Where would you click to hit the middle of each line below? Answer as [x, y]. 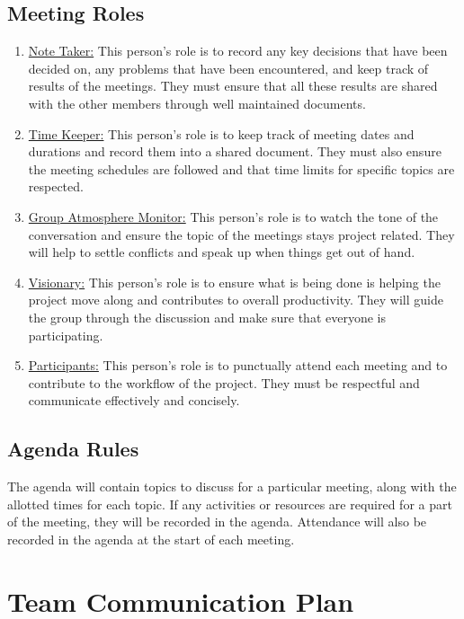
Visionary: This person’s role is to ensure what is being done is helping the [234, 282]
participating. [66, 335]
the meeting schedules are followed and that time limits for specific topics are [241, 168]
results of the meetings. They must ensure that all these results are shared [233, 86]
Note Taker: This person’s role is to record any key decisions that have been [238, 51]
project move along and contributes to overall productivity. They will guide [236, 300]
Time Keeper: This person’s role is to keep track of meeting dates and [221, 133]
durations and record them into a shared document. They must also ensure [235, 151]
